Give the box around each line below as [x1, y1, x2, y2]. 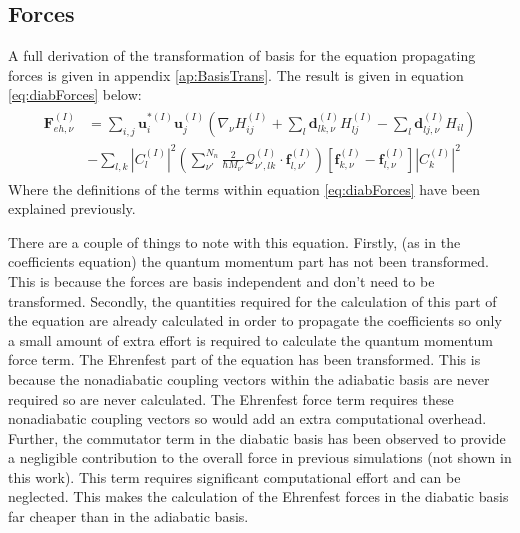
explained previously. [8, 198, 136, 219]
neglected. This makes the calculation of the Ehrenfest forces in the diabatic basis [8, 486, 509, 507]
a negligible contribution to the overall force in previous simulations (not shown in [8, 447, 512, 468]
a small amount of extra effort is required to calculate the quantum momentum [8, 329, 493, 350]
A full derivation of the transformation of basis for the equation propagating [8, 45, 476, 66]
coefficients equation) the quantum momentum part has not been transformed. [8, 251, 490, 272]
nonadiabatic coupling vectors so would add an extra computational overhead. [8, 408, 487, 429]
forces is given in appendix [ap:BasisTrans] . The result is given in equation [8, 64, 464, 85]
